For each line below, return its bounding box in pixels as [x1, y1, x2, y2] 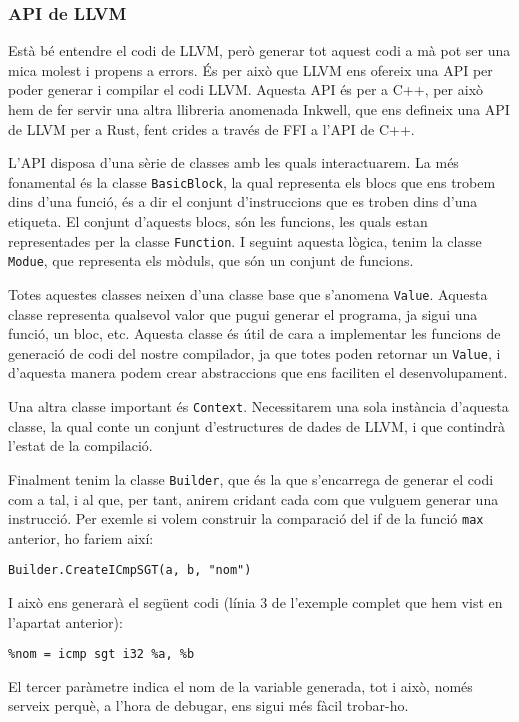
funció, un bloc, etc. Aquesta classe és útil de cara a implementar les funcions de [8, 323, 501, 344]
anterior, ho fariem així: [8, 527, 154, 548]
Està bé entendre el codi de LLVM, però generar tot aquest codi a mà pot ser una [8, 40, 511, 61]
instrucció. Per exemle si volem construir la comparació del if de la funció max [8, 508, 484, 529]
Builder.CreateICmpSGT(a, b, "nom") [8, 563, 252, 578]
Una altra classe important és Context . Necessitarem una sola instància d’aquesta [8, 396, 509, 417]
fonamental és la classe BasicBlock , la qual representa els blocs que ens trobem [8, 171, 496, 192]
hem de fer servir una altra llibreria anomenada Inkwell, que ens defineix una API [8, 99, 510, 119]
